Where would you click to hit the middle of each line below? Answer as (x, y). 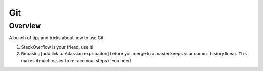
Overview (25, 26)
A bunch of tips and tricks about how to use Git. (57, 38)
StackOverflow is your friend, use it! (57, 47)
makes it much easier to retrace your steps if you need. (77, 60)
